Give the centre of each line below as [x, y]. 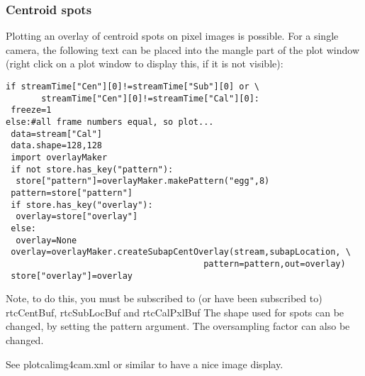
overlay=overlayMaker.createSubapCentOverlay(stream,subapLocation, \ [181, 252]
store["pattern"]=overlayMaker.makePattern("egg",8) [143, 181]
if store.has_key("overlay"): [82, 205]
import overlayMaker [59, 157]
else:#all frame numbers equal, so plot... [110, 122]
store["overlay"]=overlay [72, 276]
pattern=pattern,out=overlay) [275, 264]
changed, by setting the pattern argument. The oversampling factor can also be [178, 326]
